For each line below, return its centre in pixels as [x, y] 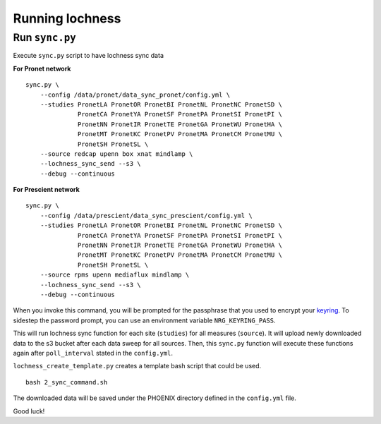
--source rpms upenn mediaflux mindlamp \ [115, 275]
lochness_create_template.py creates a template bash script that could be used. [137, 366]
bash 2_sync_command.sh [67, 382]
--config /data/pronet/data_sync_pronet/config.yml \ [135, 95]
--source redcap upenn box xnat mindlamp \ [116, 154]
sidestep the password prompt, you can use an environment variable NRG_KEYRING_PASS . [144, 320]
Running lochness [67, 18]
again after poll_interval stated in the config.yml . [93, 353]
